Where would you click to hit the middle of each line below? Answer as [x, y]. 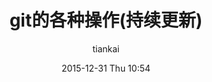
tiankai [106, 48]
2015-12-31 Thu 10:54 [106, 68]
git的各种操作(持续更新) [106, 20]
